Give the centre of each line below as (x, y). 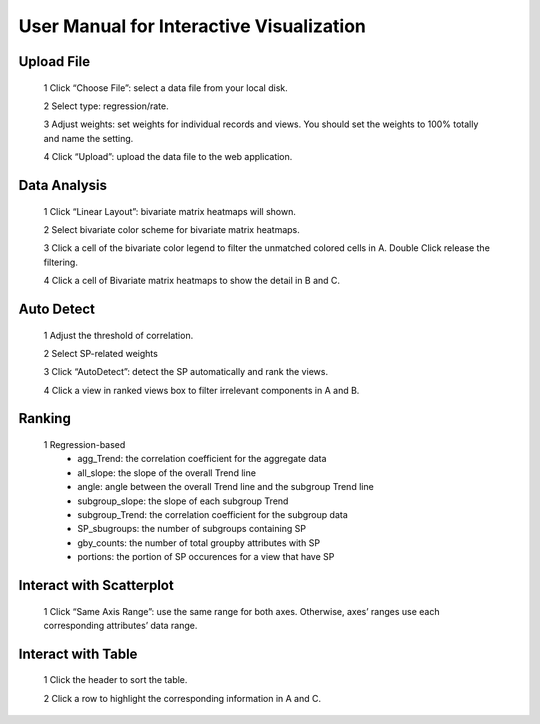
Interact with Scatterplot (96, 585)
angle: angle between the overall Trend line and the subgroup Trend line (225, 487)
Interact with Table (78, 653)
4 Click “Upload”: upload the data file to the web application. (168, 157)
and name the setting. (88, 138)
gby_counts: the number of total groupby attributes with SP (198, 542)
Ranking (45, 418)
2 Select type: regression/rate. (106, 106)
